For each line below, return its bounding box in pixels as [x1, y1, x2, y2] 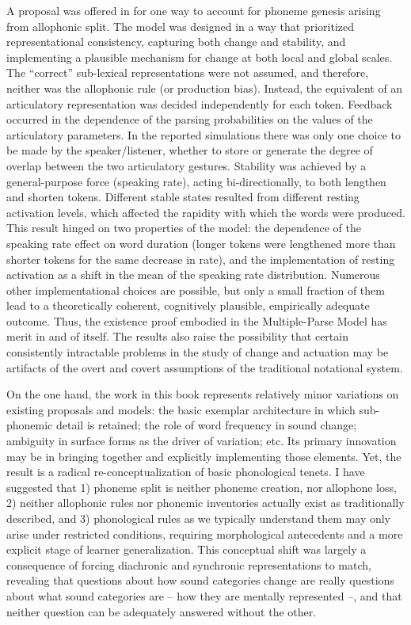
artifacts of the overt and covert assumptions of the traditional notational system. [6, 359, 403, 375]
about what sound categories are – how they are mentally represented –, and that [6, 587, 402, 604]
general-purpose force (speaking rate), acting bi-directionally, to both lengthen [6, 173, 386, 189]
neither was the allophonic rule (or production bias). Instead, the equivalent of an [6, 79, 403, 96]
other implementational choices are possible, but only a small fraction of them [6, 281, 385, 298]
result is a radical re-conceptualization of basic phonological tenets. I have [6, 463, 365, 480]
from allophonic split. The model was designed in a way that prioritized [6, 17, 355, 34]
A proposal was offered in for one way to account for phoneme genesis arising [6, 2, 381, 18]
